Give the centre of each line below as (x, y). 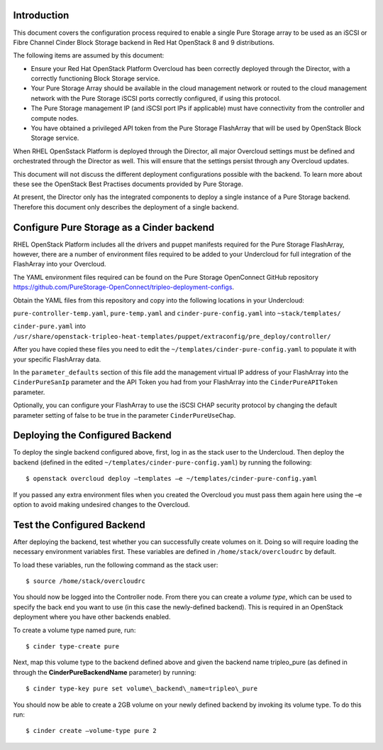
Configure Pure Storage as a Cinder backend (114, 227)
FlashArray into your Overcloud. (60, 264)
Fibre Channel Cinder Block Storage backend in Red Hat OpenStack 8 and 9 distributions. (144, 42)
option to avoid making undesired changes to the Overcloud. (102, 505)
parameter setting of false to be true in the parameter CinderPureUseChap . (124, 415)
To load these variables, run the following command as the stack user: (116, 565)
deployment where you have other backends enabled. (92, 617)
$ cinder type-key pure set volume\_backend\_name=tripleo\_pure (142, 689)
